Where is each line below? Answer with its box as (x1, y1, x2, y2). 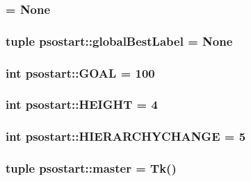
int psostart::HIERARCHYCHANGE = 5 (6, 128, 246, 145)
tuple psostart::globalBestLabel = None (6, 32, 233, 49)
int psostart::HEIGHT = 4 (6, 96, 158, 113)
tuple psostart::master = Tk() (6, 160, 177, 177)
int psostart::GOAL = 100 (6, 64, 155, 81)
